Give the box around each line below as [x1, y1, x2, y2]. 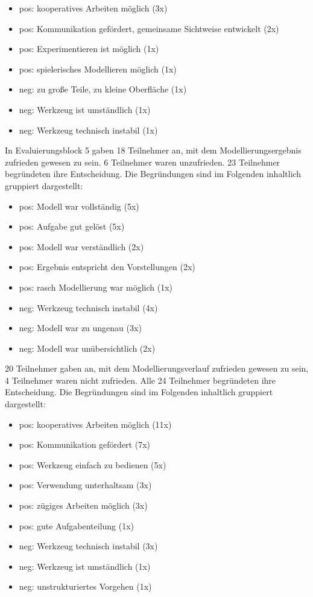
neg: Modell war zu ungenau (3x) [19, 321, 142, 334]
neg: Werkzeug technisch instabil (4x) [19, 301, 158, 314]
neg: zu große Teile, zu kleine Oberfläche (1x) [19, 83, 187, 95]
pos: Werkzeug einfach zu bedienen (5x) [19, 458, 166, 471]
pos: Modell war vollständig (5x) [19, 199, 139, 212]
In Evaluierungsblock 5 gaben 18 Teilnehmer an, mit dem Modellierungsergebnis [5, 144, 302, 157]
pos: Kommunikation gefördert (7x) [19, 438, 150, 451]
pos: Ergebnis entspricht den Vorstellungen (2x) [19, 260, 195, 273]
